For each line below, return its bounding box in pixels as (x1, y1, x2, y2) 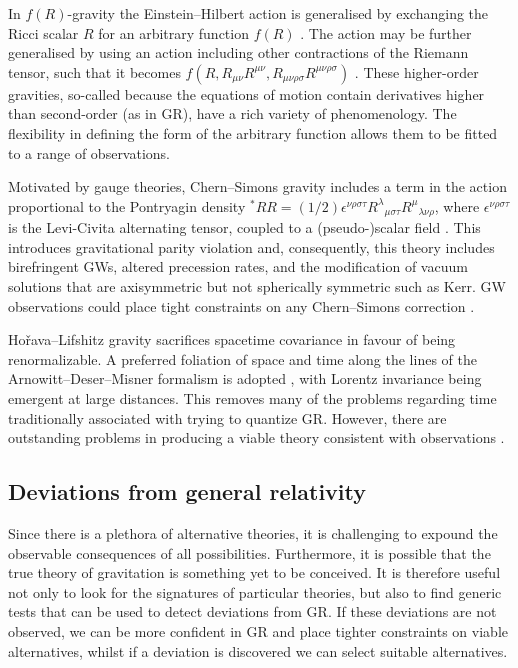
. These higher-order (354, 61, 479, 82)
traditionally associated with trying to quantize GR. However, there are (8, 407, 447, 428)
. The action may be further (300, 22, 472, 43)
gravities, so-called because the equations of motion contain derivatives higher (8, 83, 485, 104)
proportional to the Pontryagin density (8, 195, 246, 216)
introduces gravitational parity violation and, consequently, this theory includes (8, 236, 495, 257)
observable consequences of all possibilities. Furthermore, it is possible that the (8, 542, 491, 563)
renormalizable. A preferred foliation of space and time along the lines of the (8, 348, 477, 369)
